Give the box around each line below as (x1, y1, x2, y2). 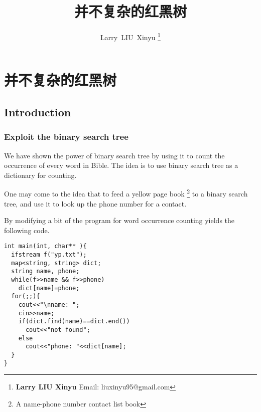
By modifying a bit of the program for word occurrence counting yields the (4, 215, 235, 226)
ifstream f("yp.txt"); (11, 251, 87, 259)
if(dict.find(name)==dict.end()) (18, 318, 130, 325)
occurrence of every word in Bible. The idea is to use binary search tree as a (4, 160, 238, 170)
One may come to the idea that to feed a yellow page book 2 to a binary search (4, 187, 248, 198)
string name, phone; (11, 268, 80, 275)
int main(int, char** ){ (4, 243, 87, 250)
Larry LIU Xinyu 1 (100, 31, 161, 42)
